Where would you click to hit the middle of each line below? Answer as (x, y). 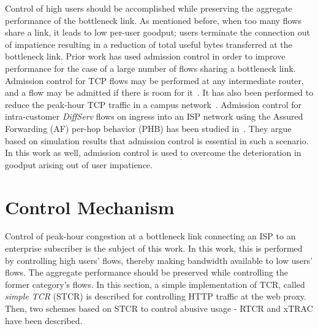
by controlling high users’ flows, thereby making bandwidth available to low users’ (159, 260)
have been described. (44, 320)
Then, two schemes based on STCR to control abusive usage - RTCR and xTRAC (159, 308)
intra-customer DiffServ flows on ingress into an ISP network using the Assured (154, 116)
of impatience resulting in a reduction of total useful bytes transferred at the (149, 44)
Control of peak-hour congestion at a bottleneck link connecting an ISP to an (150, 236)
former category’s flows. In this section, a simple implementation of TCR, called (155, 284)
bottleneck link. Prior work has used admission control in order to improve (145, 56)
